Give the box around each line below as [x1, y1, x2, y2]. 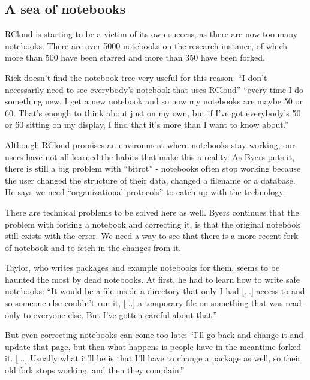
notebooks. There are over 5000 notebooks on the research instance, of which [5, 39, 288, 52]
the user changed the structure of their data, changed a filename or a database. [5, 173, 296, 186]
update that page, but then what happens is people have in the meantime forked [5, 340, 302, 352]
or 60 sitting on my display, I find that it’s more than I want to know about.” [5, 118, 289, 131]
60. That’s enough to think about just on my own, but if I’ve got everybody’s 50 [5, 106, 301, 119]
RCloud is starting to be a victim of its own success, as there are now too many [5, 28, 298, 40]
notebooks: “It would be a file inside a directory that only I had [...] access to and [5, 285, 305, 297]
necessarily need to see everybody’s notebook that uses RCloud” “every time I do [5, 83, 304, 95]
